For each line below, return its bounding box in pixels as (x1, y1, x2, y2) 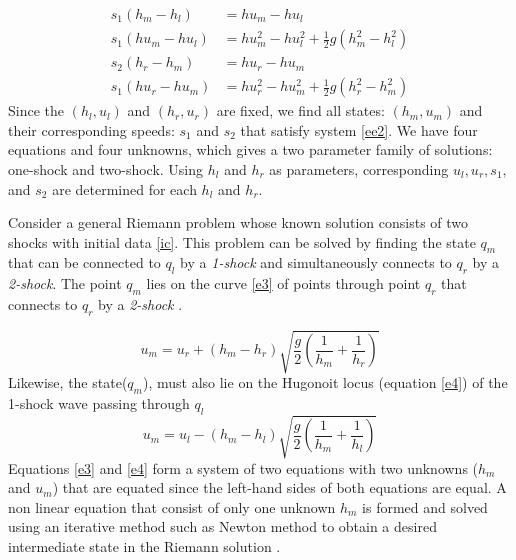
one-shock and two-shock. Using (8, 158, 204, 179)
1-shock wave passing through (8, 393, 190, 414)
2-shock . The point (8, 273, 122, 294)
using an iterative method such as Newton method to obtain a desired (8, 516, 437, 537)
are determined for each (52, 178, 197, 199)
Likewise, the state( (8, 372, 128, 393)
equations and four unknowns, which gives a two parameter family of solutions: (8, 139, 493, 160)
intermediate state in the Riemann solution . (8, 535, 281, 556)
